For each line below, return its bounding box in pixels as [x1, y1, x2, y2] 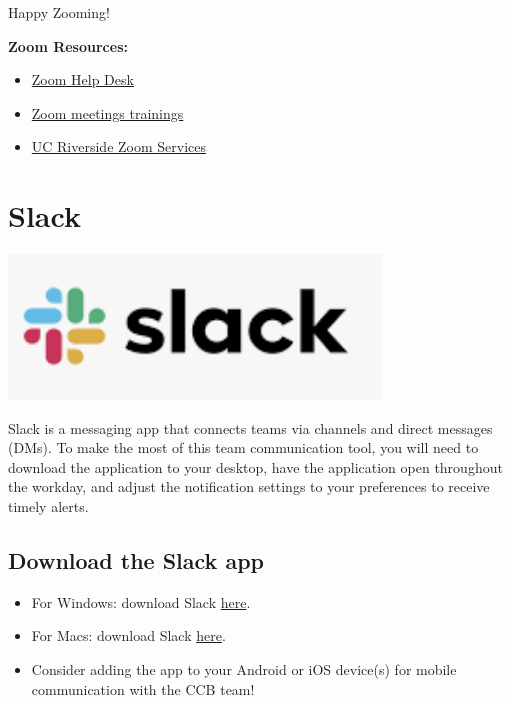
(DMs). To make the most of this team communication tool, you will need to [8, 437, 479, 458]
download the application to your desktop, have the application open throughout [8, 456, 503, 477]
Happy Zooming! [8, 2, 110, 22]
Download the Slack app [8, 545, 264, 576]
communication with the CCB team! [31, 678, 255, 699]
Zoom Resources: [8, 35, 128, 56]
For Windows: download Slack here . [31, 591, 251, 612]
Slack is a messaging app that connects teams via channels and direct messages [8, 417, 493, 438]
